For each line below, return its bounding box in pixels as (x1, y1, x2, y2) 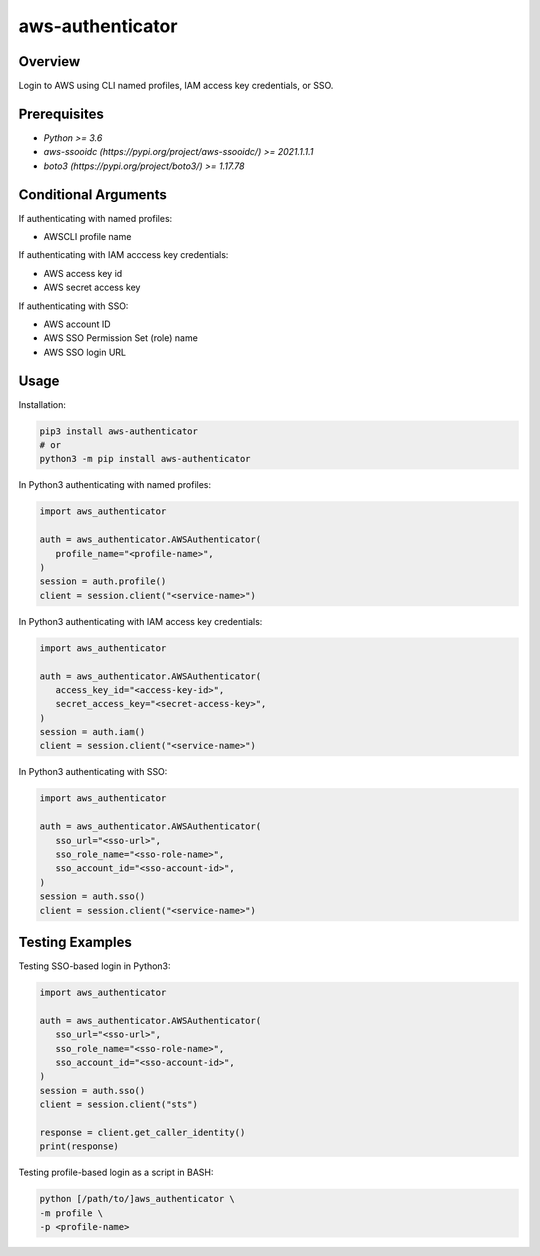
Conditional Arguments (18, 186, 167, 203)
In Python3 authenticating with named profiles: (18, 479, 212, 491)
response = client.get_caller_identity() (39, 1126, 246, 1138)
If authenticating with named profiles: (18, 212, 173, 224)
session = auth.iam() (39, 726, 146, 738)
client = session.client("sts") (39, 1099, 199, 1110)
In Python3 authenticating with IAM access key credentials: (18, 615, 263, 627)
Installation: (18, 398, 67, 410)
